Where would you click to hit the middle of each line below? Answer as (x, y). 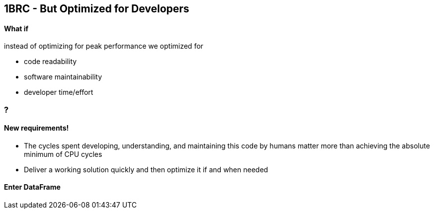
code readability (50, 62)
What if (16, 28)
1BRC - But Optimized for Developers (97, 9)
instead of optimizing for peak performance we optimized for (104, 46)
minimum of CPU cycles (63, 154)
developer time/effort (59, 92)
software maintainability (63, 77)
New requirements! (37, 128)
